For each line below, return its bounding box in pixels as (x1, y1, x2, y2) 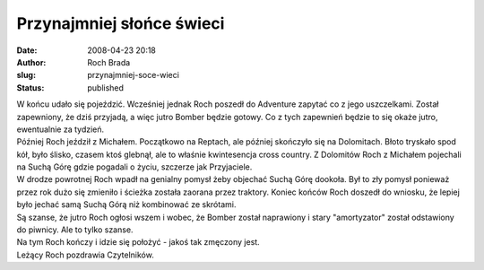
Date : (16, 45, 38, 56)
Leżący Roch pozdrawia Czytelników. (16, 249, 154, 260)
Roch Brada (87, 57, 131, 67)
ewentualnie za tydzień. (16, 124, 105, 135)
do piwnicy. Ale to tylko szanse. (16, 224, 134, 235)
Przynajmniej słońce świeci (16, 13, 225, 33)
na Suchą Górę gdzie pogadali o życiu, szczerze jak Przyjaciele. (16, 161, 253, 172)
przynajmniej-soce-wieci (87, 70, 179, 81)
